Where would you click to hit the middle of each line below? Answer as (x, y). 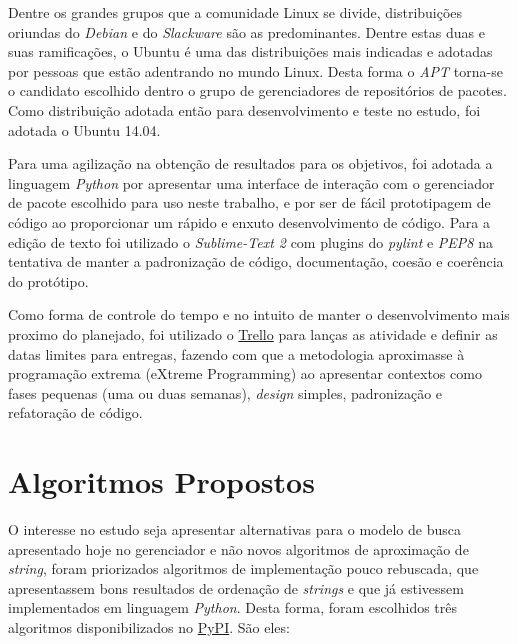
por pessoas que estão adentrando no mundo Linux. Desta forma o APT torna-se (255, 70)
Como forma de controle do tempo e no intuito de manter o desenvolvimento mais (259, 314)
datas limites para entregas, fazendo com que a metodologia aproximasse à (236, 353)
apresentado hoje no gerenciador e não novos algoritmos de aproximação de (238, 548)
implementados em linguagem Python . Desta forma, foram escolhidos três (233, 607)
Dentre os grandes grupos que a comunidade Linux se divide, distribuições (235, 12)
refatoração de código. (75, 412)
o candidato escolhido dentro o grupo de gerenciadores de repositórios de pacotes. (257, 90)
